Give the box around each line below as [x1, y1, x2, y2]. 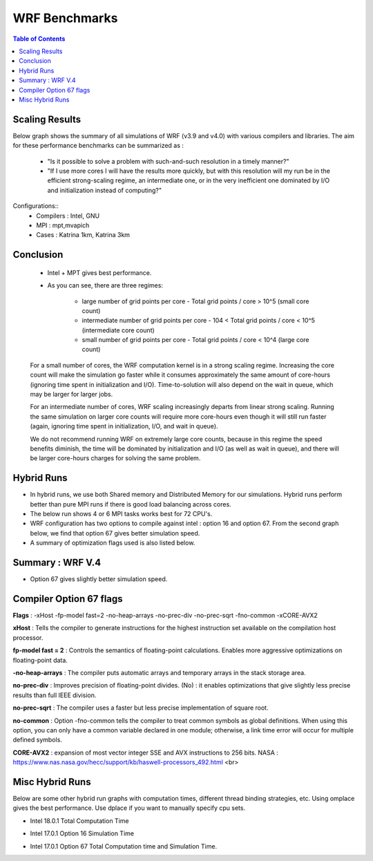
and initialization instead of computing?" [47, 186, 162, 194]
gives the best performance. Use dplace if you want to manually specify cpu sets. [12, 804, 245, 812]
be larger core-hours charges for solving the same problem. [30, 454, 201, 462]
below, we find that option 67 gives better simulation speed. [30, 529, 200, 537]
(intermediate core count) [82, 325, 155, 334]
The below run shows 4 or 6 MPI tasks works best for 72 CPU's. [30, 510, 213, 518]
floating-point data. [12, 656, 68, 664]
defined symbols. [12, 736, 62, 744]
